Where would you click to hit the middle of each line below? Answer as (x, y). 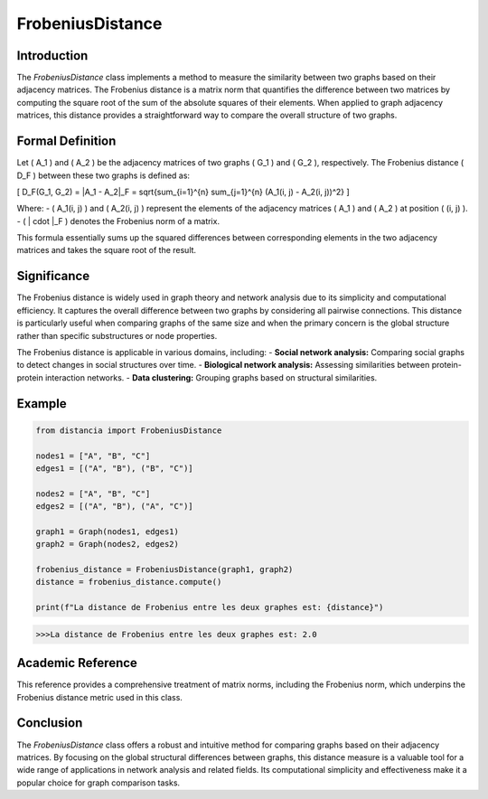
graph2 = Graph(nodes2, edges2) (108, 544)
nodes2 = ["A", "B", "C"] (93, 493)
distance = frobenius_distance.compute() (129, 582)
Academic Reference (77, 663)
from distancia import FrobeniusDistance (129, 430)
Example (42, 404)
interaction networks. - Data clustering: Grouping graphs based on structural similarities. (211, 377)
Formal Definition (66, 141)
